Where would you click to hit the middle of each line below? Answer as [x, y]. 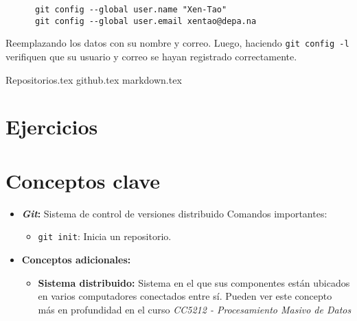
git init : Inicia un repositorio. [105, 236]
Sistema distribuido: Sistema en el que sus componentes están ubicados [194, 282]
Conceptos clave [83, 180]
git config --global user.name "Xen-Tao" [131, 10]
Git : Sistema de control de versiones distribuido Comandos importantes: [174, 213]
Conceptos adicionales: [76, 259]
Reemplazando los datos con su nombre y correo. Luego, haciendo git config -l [177, 43]
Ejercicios [52, 127]
